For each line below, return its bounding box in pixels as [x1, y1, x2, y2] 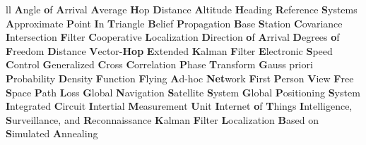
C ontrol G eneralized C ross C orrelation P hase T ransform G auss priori [6, 57, 313, 72]
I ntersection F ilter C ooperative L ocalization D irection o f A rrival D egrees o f [6, 30, 340, 44]
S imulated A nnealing [6, 126, 98, 141]
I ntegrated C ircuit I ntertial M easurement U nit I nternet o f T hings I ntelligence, [6, 99, 353, 113]
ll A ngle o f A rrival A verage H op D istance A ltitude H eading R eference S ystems [6, 2, 358, 16]
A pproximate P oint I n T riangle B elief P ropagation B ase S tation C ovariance [6, 15, 343, 30]
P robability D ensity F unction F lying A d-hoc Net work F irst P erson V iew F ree [6, 70, 354, 85]
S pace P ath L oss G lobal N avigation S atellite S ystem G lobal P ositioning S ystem [6, 84, 360, 99]
